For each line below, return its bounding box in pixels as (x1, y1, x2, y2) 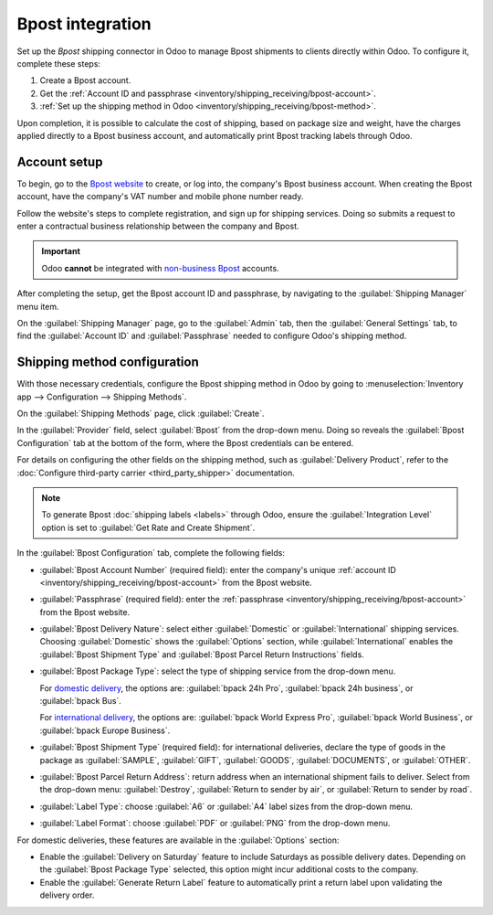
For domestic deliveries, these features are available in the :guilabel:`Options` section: (16, 835, 340, 846)
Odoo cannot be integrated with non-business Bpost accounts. (41, 262, 279, 273)
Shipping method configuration (16, 355, 200, 370)
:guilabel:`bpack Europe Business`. (39, 725, 171, 736)
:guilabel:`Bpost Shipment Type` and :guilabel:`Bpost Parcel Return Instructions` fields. (39, 649, 364, 660)
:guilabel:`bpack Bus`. (39, 696, 122, 707)
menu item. (16, 301, 59, 312)
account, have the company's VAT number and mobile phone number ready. (16, 191, 304, 202)
